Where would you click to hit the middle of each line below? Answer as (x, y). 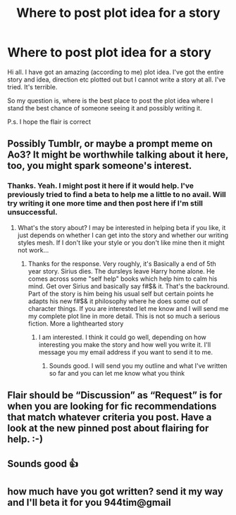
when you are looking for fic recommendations (112, 406)
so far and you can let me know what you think (117, 373)
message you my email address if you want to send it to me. (126, 352)
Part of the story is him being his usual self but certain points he (121, 293)
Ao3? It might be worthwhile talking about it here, (118, 155)
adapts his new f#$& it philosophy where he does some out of (118, 301)
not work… (33, 250)
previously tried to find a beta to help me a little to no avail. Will (117, 195)
